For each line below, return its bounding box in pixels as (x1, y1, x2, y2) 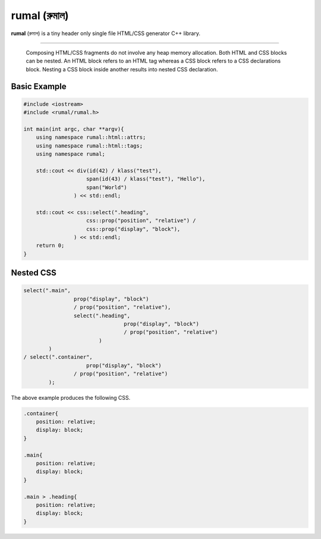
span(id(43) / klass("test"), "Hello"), (86, 176, 206, 183)
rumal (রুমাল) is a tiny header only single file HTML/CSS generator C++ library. (11, 30, 200, 37)
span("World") (86, 184, 127, 190)
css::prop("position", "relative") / (86, 217, 196, 224)
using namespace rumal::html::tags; (36, 142, 143, 149)
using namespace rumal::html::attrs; (36, 134, 146, 141)
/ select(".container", (23, 354, 93, 361)
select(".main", (23, 287, 71, 294)
